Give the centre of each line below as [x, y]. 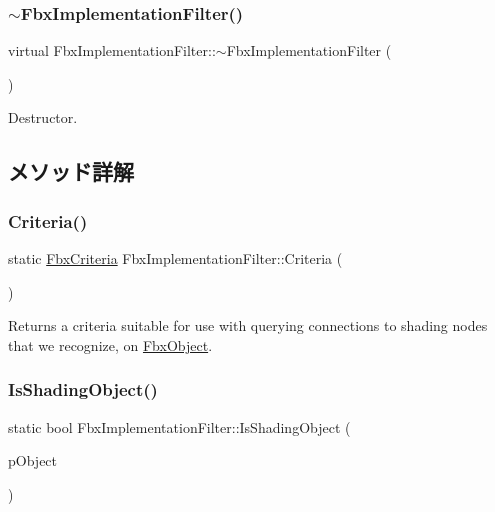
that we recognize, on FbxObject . [110, 344]
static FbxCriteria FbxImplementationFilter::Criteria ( [175, 258]
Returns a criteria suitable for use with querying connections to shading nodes [248, 325]
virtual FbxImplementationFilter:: [112, 50]
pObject [33, 460]
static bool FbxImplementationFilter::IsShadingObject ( [179, 426]
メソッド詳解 [71, 171]
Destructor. [43, 117]
